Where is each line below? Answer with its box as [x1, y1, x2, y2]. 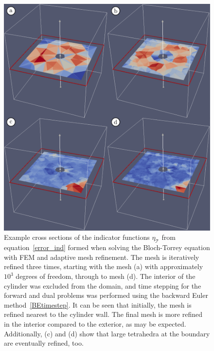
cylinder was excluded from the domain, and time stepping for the [4, 280, 201, 291]
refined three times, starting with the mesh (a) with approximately [4, 261, 203, 272]
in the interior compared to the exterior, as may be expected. [4, 318, 186, 329]
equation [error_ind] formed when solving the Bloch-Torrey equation [4, 242, 210, 253]
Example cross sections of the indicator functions [4, 232, 150, 242]
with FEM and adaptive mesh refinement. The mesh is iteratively [4, 252, 199, 262]
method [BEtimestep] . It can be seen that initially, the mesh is [4, 299, 192, 310]
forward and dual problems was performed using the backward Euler [4, 290, 208, 300]
